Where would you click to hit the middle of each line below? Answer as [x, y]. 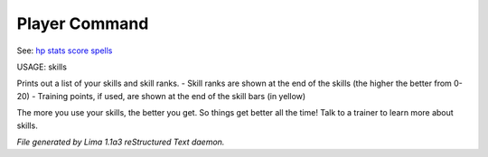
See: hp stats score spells [65, 51]
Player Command [83, 23]
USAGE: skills [42, 67]
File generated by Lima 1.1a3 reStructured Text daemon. [121, 142]
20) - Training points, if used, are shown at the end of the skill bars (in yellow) [161, 96]
